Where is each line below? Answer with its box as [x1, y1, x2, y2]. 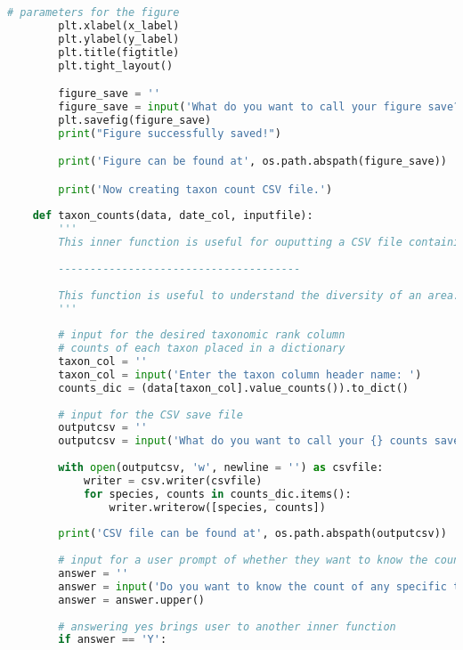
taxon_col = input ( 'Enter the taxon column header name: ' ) [58, 368, 422, 381]
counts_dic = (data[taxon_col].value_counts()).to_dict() [58, 381, 410, 394]
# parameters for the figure [7, 6, 180, 19]
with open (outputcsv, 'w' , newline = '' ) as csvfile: [58, 461, 384, 475]
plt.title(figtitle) [58, 45, 180, 59]
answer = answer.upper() [58, 593, 205, 606]
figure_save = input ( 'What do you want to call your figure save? [58, 100, 460, 113]
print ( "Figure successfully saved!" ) [58, 126, 281, 140]
